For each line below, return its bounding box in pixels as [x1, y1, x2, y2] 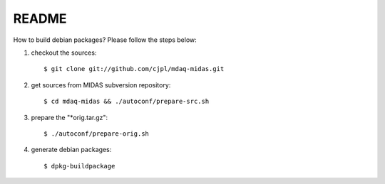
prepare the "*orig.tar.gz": [31, 113, 108, 121]
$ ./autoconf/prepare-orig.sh [43, 129, 150, 138]
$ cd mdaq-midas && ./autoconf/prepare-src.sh [43, 97, 210, 106]
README [13, 11, 67, 26]
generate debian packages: [31, 146, 112, 154]
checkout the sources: [31, 48, 97, 57]
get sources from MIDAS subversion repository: [31, 80, 171, 89]
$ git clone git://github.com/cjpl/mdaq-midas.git [43, 65, 225, 73]
